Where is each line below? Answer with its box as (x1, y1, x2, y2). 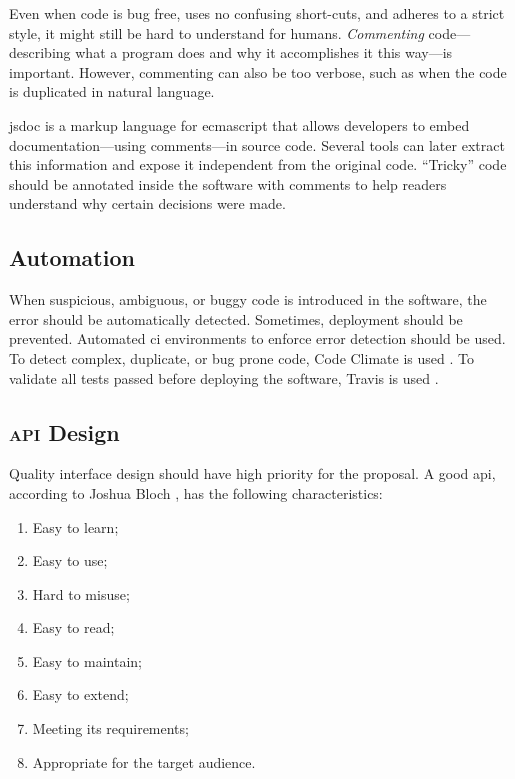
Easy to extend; (32, 684, 129, 705)
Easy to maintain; (32, 650, 142, 671)
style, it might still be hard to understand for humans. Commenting (9, 22, 424, 43)
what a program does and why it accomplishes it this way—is (75, 42, 453, 63)
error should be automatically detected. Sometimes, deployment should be (9, 308, 463, 329)
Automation (9, 242, 135, 273)
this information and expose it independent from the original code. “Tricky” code (9, 154, 507, 175)
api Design (9, 416, 120, 447)
